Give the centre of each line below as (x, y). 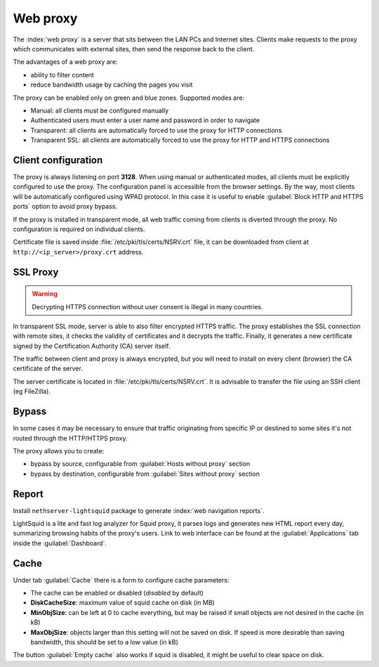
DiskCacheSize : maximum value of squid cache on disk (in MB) (123, 603)
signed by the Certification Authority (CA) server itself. (92, 346)
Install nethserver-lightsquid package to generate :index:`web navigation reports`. (139, 510)
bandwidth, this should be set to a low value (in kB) (105, 642)
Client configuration (58, 160)
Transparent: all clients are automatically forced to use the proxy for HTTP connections (156, 130)
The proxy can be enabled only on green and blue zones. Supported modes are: (129, 98)
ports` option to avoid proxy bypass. (65, 207)
